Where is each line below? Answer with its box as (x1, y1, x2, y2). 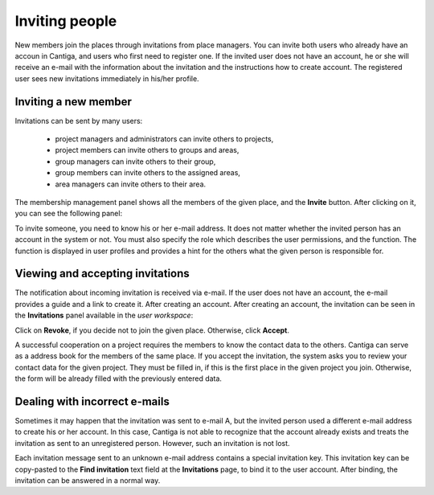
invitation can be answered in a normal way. (14, 476, 161, 485)
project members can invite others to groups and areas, (55, 145, 240, 155)
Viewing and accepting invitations (14, 267, 190, 280)
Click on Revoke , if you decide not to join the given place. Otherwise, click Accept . (14, 325, 289, 335)
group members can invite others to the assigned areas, (55, 168, 241, 178)
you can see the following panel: (14, 209, 123, 219)
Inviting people (14, 12, 117, 30)
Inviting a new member (14, 95, 133, 108)
